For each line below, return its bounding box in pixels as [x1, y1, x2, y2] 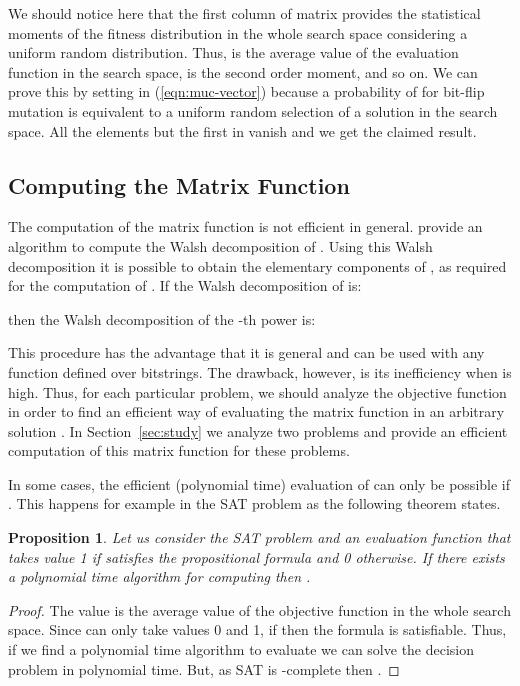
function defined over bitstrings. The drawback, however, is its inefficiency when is [8, 361, 512, 382]
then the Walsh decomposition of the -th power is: [8, 308, 316, 329]
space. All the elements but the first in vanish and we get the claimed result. [8, 120, 477, 141]
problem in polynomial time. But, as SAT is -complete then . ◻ [8, 658, 400, 679]
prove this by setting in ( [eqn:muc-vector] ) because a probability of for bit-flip [8, 81, 485, 102]
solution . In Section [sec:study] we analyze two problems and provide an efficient [8, 420, 508, 441]
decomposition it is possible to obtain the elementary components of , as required [8, 255, 507, 276]
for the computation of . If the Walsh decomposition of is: [8, 275, 362, 296]
